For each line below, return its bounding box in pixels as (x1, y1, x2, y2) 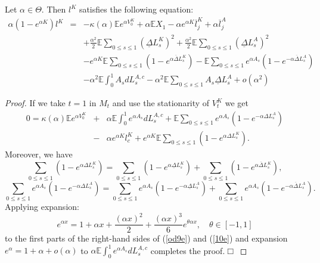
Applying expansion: (5, 200, 79, 212)
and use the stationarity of (112, 97, 210, 109)
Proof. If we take (5, 97, 66, 109)
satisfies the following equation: (79, 3, 194, 15)
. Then (41, 3, 66, 15)
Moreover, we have (5, 147, 73, 160)
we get (225, 97, 249, 109)
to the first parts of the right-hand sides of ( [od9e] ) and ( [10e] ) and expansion (5, 232, 288, 245)
